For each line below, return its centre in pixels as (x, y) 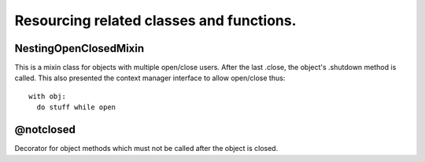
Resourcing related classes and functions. (155, 20)
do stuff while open (76, 107)
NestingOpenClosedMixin (79, 48)
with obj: (47, 96)
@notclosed (45, 130)
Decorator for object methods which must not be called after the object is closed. (146, 149)
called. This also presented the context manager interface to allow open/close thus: (150, 78)
